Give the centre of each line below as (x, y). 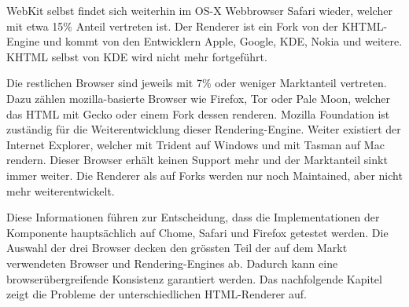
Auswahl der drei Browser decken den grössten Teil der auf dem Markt (177, 248)
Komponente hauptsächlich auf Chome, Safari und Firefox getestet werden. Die (197, 232)
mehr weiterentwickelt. (61, 190)
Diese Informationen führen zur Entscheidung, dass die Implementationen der (193, 217)
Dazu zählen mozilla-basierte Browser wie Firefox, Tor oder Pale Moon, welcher (199, 98)
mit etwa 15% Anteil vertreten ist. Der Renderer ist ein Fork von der (172, 26)
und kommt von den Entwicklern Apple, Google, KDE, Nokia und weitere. (223, 41)
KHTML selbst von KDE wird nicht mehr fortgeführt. (137, 56)
